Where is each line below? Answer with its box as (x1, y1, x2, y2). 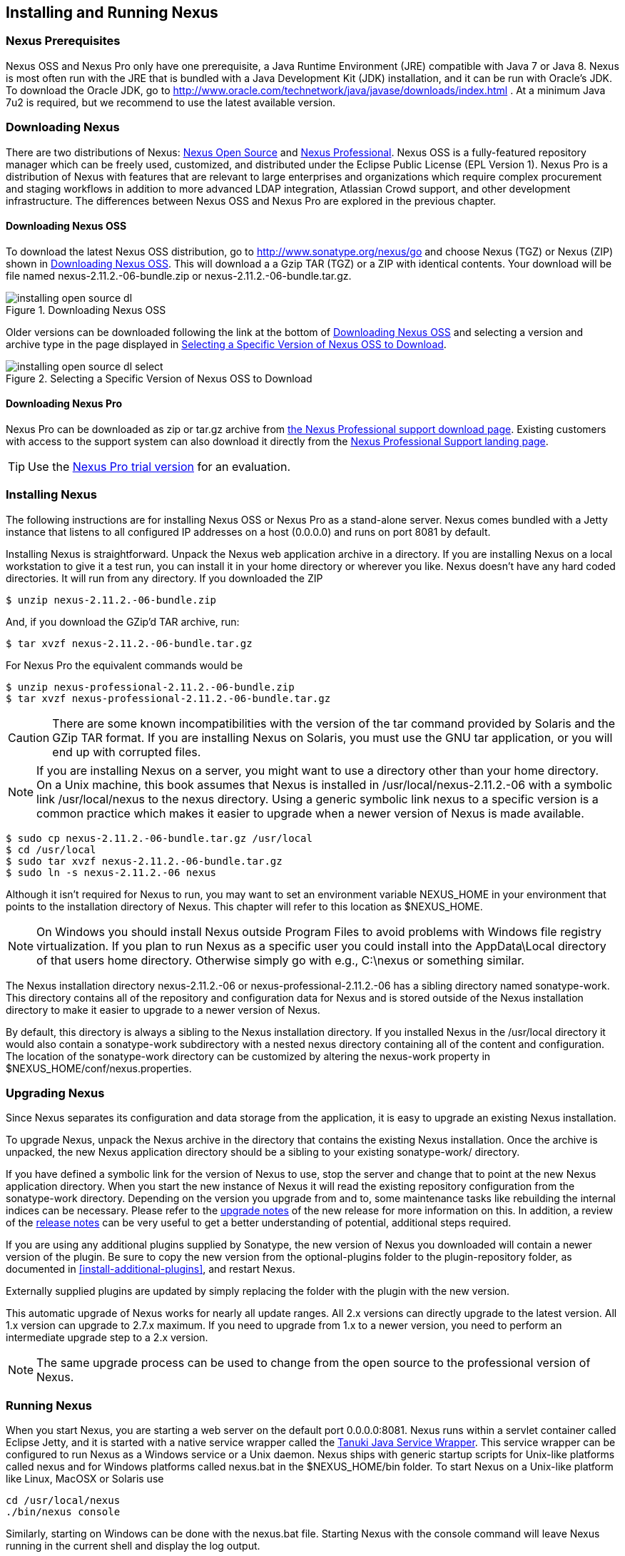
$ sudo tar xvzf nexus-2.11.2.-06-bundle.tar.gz (6, 855, 283, 867)
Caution (8, 730, 50, 745)
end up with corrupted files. (52, 744, 201, 759)
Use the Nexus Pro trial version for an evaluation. (28, 459, 290, 474)
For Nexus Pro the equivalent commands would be (6, 658, 243, 671)
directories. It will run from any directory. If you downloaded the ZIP (6, 571, 323, 584)
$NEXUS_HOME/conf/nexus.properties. (6, 1062, 192, 1074)
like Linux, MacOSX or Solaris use (6, 1473, 164, 1485)
